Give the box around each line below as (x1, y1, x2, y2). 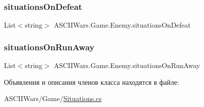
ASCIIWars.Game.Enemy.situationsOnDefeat (53, 20, 191, 30)
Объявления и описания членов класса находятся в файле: (4, 76, 179, 87)
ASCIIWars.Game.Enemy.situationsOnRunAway (53, 60, 200, 71)
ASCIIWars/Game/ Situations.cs (4, 93, 102, 104)
